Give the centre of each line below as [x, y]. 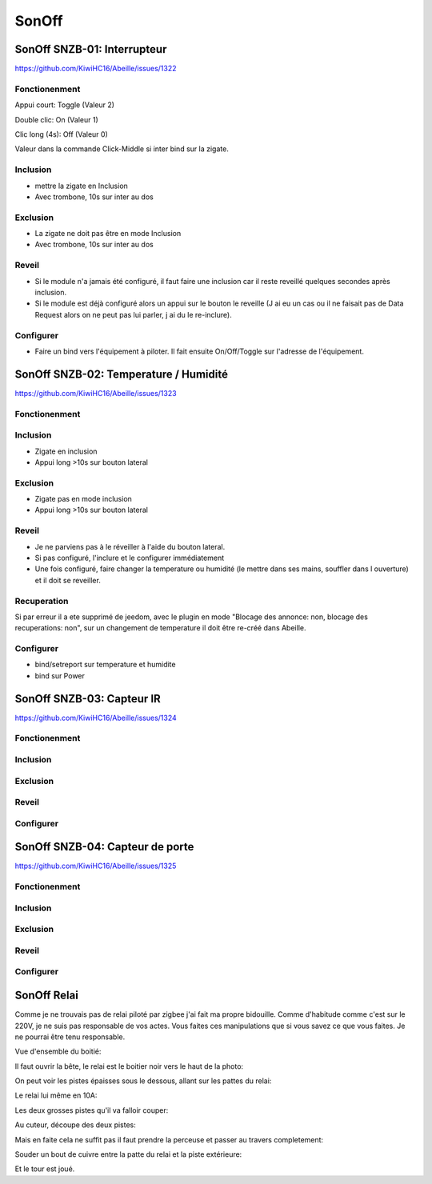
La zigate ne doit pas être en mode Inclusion [108, 234]
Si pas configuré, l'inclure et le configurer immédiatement [129, 558]
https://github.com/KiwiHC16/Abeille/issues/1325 [96, 866]
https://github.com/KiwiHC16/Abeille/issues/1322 [96, 69]
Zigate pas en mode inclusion [83, 499]
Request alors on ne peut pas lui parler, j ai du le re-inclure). [133, 314]
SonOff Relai [47, 996]
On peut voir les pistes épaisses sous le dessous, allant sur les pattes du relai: [143, 1081]
